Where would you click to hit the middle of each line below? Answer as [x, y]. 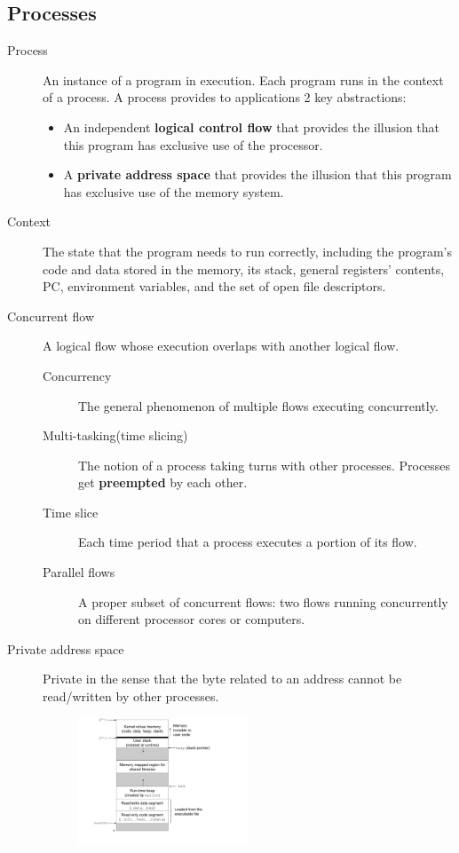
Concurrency [77, 375]
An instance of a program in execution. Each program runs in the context [243, 79]
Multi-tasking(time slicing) [115, 435]
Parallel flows [79, 572]
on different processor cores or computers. [192, 619]
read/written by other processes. [131, 696]
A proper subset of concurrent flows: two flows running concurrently [263, 601]
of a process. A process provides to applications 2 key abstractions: [225, 97]
